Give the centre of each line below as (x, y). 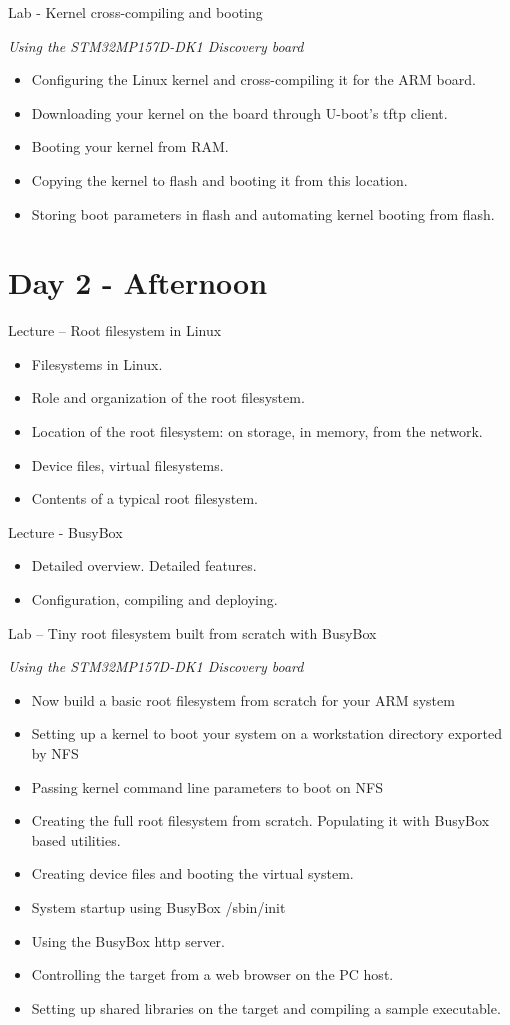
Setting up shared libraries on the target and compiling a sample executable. (266, 1007)
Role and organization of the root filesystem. (168, 397)
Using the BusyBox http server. (128, 940)
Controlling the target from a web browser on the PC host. (212, 974)
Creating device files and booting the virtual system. (192, 873)
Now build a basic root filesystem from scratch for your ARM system (243, 699)
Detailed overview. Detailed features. (144, 565)
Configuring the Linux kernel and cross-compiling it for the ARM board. (253, 79)
